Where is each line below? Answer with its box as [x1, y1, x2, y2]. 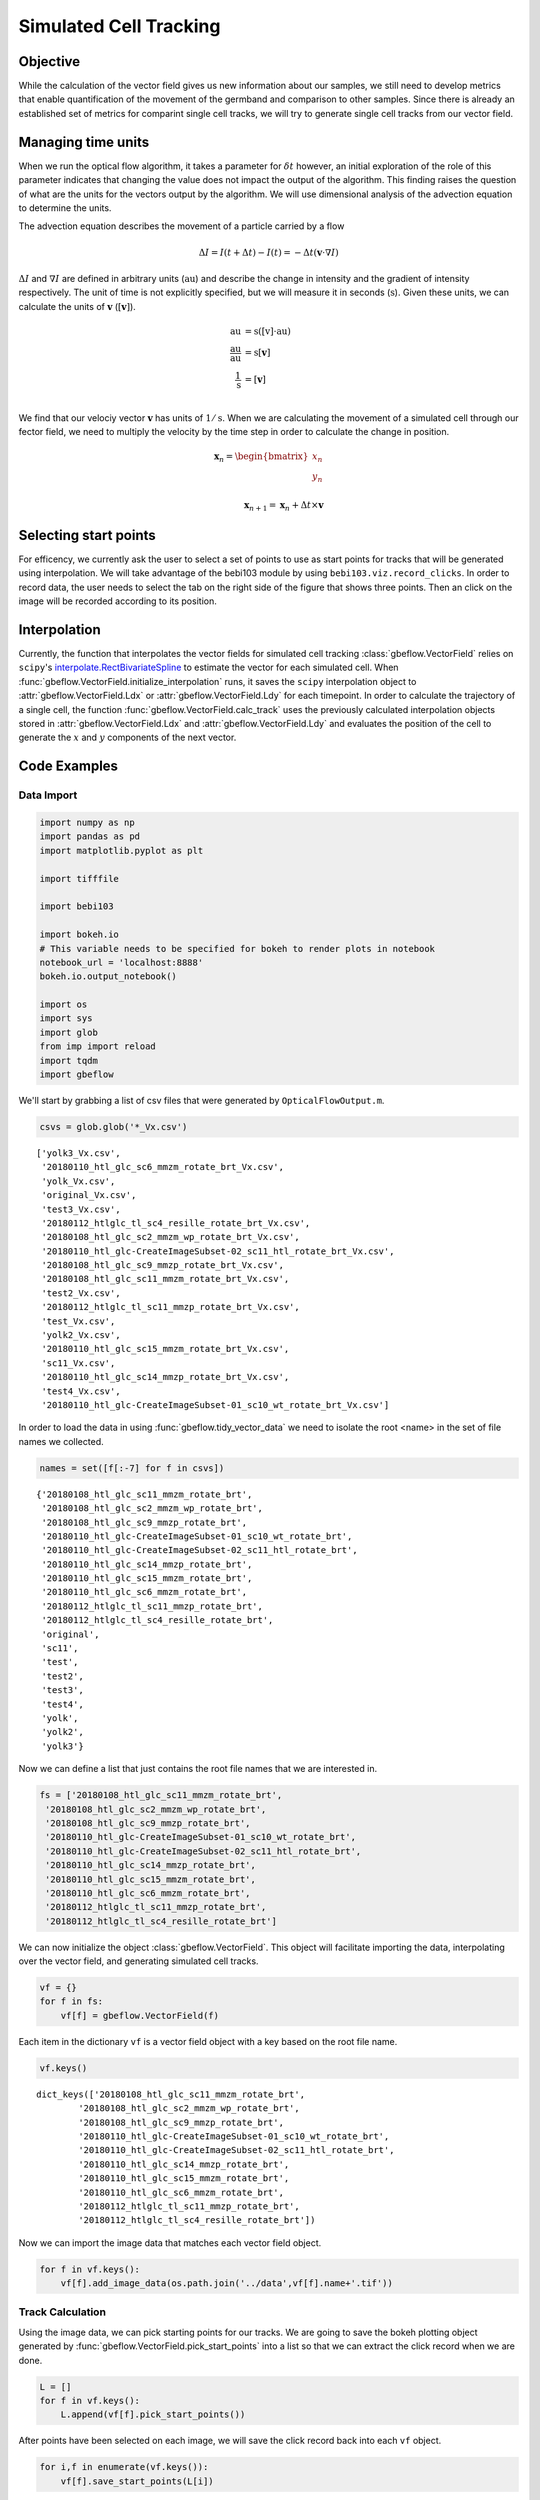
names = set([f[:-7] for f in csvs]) [39, 1462, 225, 1474]
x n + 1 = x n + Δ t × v [243, 499, 324, 513]
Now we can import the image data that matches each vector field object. [18, 2236, 322, 2249]
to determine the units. [18, 201, 112, 214]
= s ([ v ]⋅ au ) [244, 325, 292, 337]
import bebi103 [39, 901, 114, 912]
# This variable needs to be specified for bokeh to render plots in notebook [39, 943, 435, 954]
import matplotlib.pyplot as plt [39, 845, 204, 856]
